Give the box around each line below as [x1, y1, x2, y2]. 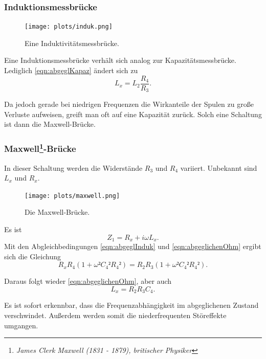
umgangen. [4, 320, 38, 330]
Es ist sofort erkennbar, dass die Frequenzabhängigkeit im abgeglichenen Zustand [4, 300, 259, 310]
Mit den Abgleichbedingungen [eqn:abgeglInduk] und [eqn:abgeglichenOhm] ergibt [4, 241, 261, 252]
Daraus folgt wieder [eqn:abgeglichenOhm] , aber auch [4, 276, 172, 286]
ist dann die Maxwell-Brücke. [4, 119, 96, 129]
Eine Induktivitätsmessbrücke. [25, 37, 119, 48]
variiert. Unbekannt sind [180, 162, 257, 173]
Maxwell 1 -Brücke [4, 141, 76, 155]
